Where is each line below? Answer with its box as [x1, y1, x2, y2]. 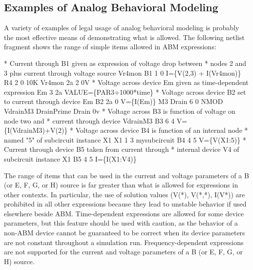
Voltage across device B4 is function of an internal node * [75, 125, 248, 135]
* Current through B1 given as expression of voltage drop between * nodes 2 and [4, 58, 247, 68]
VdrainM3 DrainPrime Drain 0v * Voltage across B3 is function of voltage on [4, 105, 235, 116]
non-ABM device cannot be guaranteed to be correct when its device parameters [4, 228, 245, 238]
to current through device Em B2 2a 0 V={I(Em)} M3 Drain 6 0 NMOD [4, 96, 223, 106]
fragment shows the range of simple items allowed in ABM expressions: [4, 42, 216, 52]
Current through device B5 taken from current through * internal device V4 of [4, 144, 239, 154]
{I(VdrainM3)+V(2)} [4, 125, 68, 135]
